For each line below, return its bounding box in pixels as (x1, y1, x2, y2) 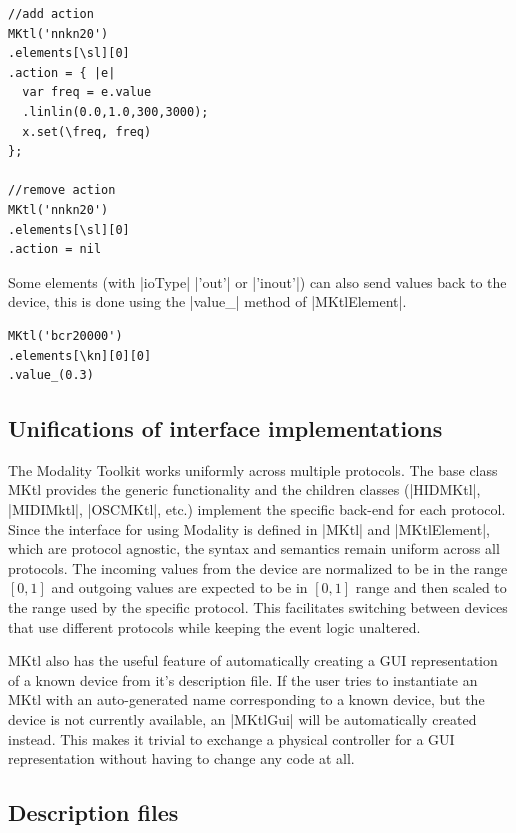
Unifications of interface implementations (8, 413, 443, 444)
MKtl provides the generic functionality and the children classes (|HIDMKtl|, (8, 479, 481, 500)
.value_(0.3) (8, 368, 94, 383)
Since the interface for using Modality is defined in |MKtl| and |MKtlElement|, (8, 518, 490, 539)
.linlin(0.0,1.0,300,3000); (22, 104, 209, 119)
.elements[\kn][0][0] (8, 348, 152, 363)
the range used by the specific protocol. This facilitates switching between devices (8, 597, 508, 618)
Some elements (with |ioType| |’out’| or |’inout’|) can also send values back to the (8, 271, 507, 292)
